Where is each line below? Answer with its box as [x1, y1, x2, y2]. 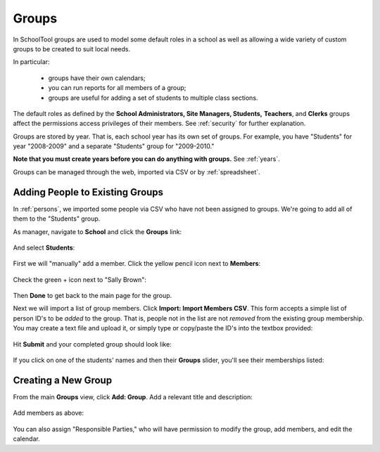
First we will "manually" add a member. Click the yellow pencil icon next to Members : [13, 259, 261, 268]
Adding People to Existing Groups [13, 186, 164, 198]
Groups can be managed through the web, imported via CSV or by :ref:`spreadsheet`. [13, 167, 260, 176]
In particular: [13, 58, 50, 66]
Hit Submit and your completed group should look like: [13, 340, 172, 348]
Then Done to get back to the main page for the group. [13, 292, 172, 300]
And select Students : [13, 243, 75, 252]
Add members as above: [13, 408, 84, 418]
